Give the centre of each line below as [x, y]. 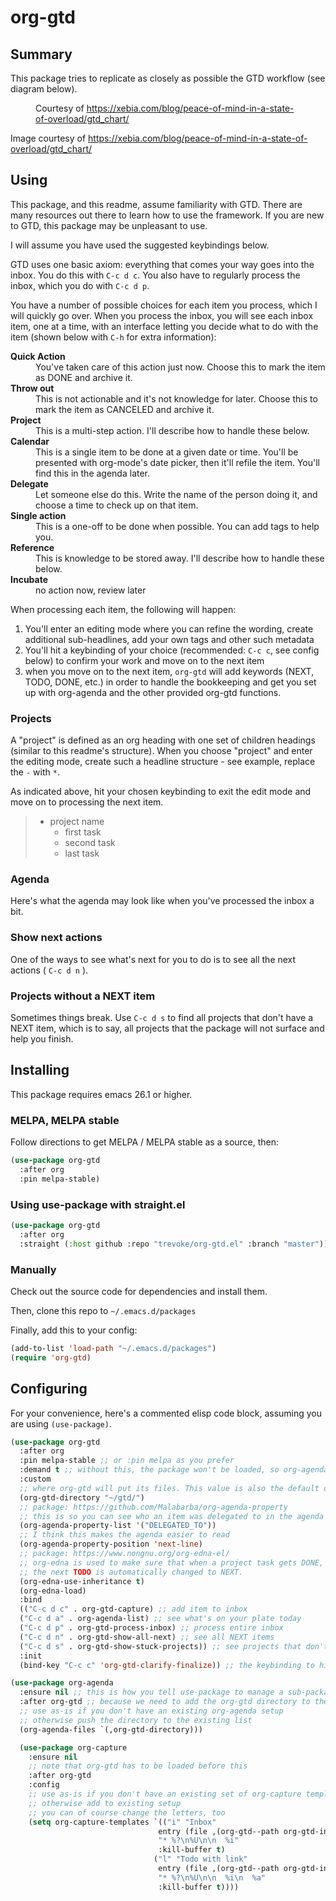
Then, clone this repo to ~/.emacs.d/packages [103, 1310]
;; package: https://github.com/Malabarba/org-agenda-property [153, 1507]
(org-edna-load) [53, 1591]
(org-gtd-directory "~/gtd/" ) [82, 1497]
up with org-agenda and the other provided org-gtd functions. [153, 692]
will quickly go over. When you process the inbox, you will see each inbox [162, 315]
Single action [38, 515]
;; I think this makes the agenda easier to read [124, 1535]
